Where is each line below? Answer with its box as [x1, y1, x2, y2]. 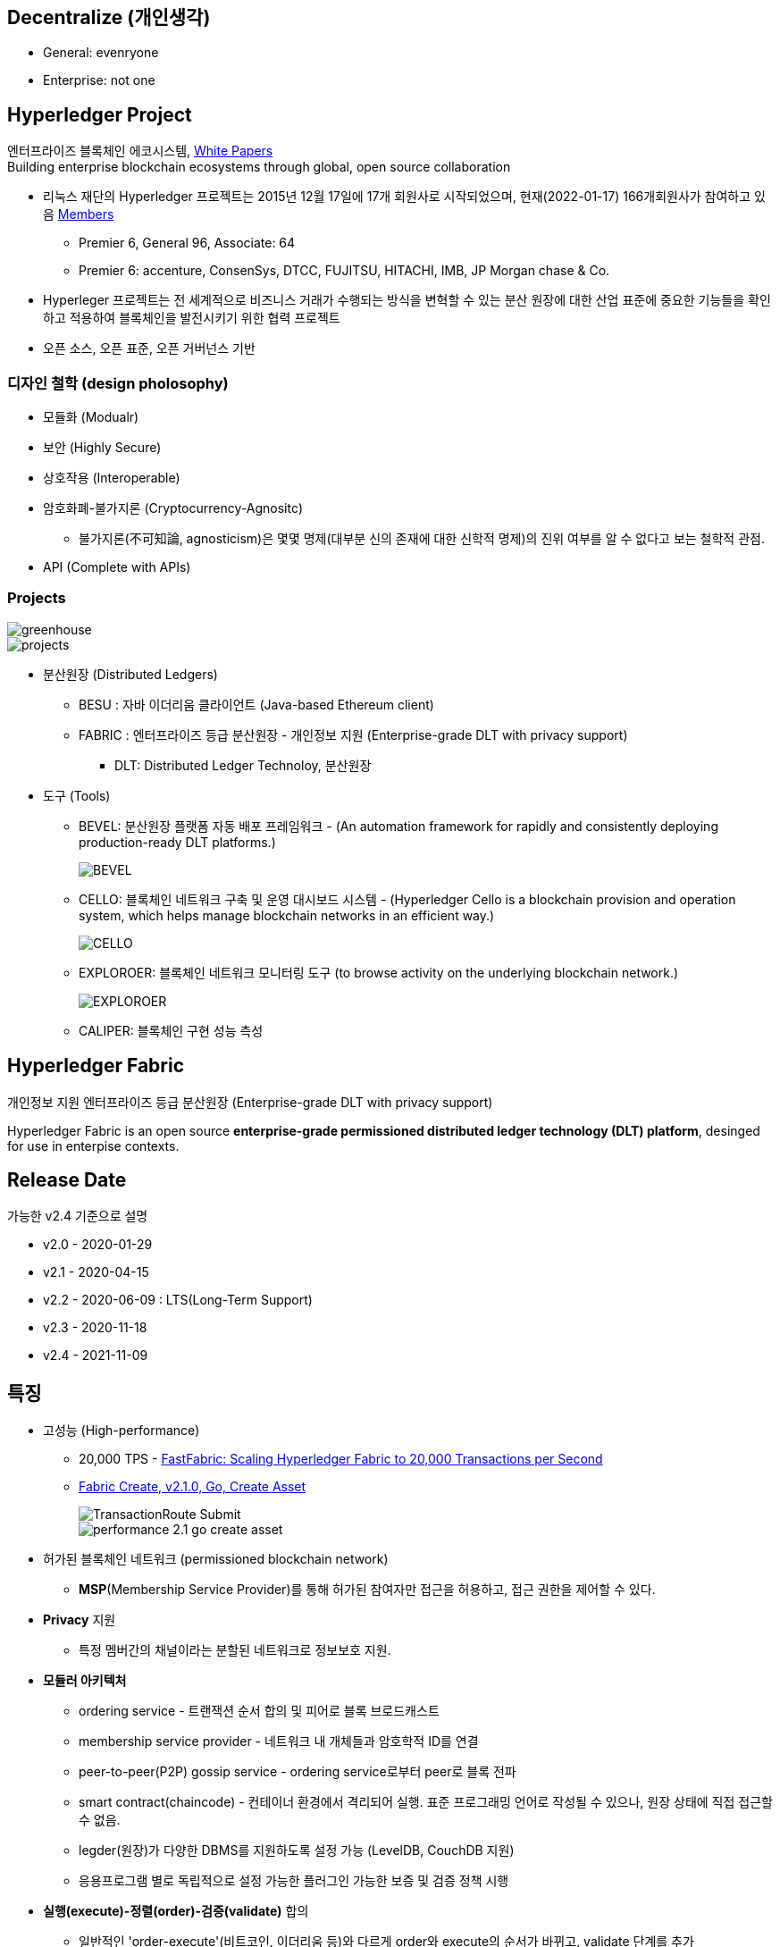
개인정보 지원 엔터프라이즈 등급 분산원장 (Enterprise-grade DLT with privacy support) [7, 1094, 493, 1110]
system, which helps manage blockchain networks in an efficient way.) [79, 907, 495, 923]
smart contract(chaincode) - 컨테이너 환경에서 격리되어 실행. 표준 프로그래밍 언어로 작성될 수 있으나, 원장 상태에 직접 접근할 [79, 1794, 773, 1810]
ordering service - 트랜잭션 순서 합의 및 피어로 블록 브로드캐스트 [79, 1703, 440, 1719]
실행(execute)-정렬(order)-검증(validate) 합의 [43, 1903, 309, 1919]
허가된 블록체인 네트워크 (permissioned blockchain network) [43, 1551, 389, 1567]
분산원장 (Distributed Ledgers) [43, 666, 218, 682]
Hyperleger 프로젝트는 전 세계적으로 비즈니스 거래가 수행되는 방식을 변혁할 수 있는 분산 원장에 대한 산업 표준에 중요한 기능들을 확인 [43, 292, 771, 308]
